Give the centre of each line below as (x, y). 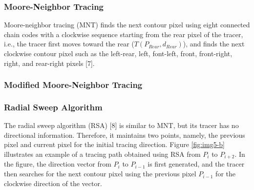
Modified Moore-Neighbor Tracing (73, 85)
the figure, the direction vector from (58, 164)
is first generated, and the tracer (196, 164)
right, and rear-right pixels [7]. (49, 63)
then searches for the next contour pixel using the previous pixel (100, 174)
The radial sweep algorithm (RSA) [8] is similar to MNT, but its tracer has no (121, 125)
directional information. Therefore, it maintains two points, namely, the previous (125, 135)
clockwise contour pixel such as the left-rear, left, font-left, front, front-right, (118, 53)
